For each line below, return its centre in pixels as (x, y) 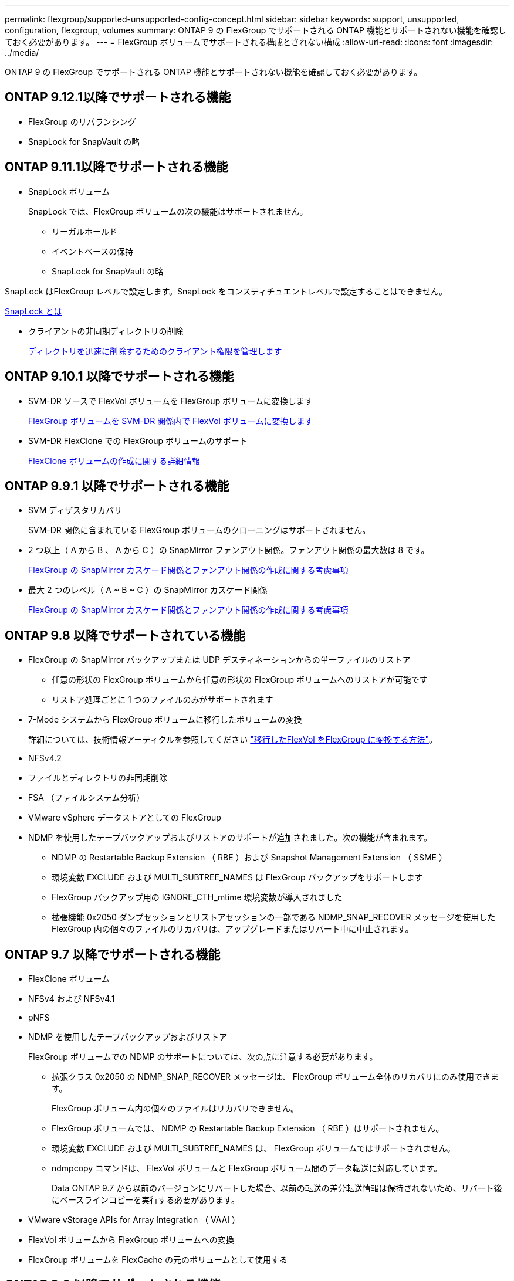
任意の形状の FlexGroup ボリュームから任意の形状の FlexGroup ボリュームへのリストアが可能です (240, 680)
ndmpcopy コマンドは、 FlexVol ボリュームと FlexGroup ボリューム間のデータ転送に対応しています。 (247, 1168)
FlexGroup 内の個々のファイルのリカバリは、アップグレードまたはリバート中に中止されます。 (233, 929)
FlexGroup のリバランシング (82, 121)
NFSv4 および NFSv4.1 (72, 999)
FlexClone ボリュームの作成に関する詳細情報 (114, 460)
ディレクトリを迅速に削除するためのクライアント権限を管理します (155, 351)
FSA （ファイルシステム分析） (87, 798)
